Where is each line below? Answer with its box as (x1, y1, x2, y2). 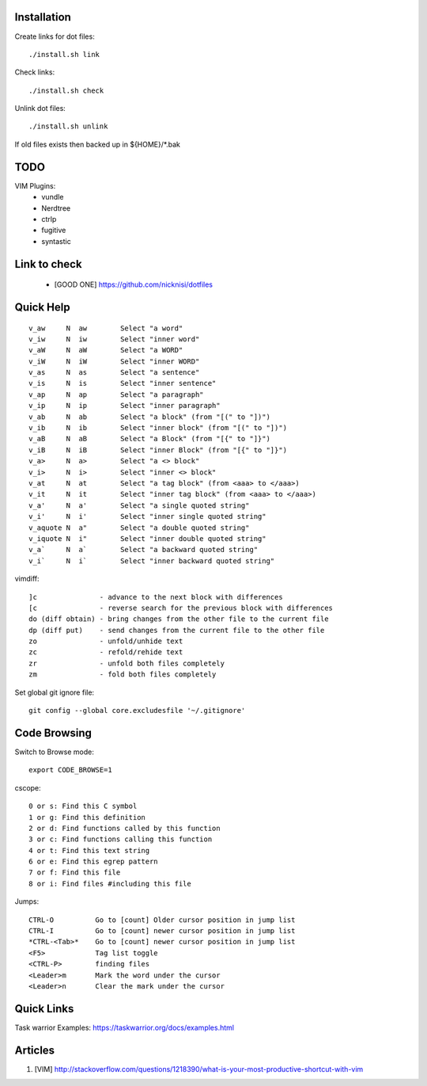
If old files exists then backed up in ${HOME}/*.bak (14, 139, 181, 149)
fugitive (41, 226, 66, 235)
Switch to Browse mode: (14, 747, 94, 756)
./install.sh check (28, 86, 104, 95)
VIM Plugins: (14, 181, 56, 190)
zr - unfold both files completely (28, 658, 225, 668)
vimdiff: (14, 574, 40, 584)
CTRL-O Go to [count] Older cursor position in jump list (28, 915, 296, 924)
